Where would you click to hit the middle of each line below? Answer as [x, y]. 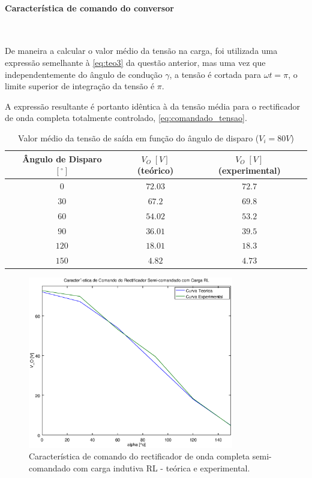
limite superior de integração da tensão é [80, 86]
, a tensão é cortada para [215, 74]
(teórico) [155, 170]
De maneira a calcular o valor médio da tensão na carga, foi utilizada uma [141, 51]
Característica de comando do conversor [89, 7]
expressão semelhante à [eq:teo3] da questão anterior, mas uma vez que [135, 62]
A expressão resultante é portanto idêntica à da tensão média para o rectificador [153, 106]
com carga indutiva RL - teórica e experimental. [161, 468]
